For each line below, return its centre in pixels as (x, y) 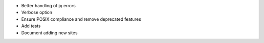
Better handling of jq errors (48, 6)
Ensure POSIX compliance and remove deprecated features (81, 19)
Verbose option (37, 13)
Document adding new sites (49, 33)
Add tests (31, 26)
